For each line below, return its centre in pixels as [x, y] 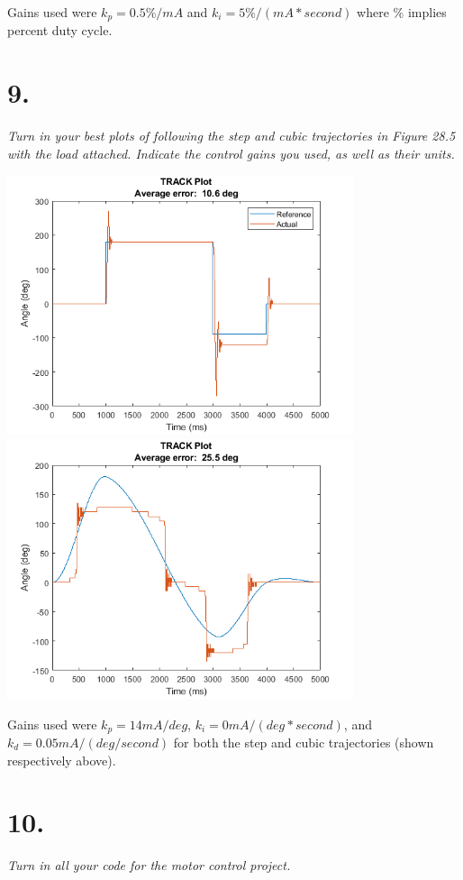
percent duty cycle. [60, 30]
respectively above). [62, 760]
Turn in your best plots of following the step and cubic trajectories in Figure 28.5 [231, 136]
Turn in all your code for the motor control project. [149, 865]
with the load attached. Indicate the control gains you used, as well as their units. [231, 153]
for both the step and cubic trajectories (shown [304, 742]
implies [427, 12]
